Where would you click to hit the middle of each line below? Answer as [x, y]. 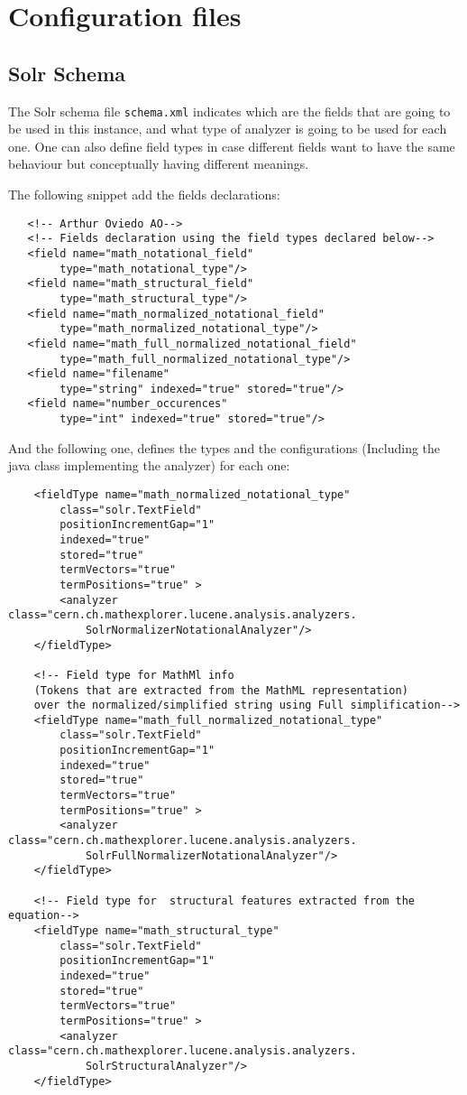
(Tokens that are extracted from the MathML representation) [221, 690]
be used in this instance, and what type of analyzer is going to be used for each [228, 129]
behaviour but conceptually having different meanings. [159, 164]
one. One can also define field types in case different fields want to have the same [232, 146]
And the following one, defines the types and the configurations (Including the [224, 447]
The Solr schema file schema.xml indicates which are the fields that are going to [229, 111]
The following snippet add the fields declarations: [144, 195]
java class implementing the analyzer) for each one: [149, 465]
